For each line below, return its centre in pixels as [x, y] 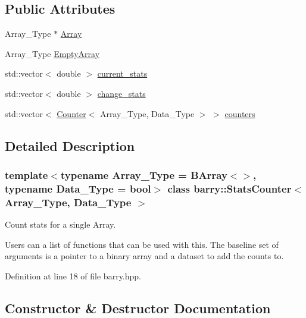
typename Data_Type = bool [78, 188]
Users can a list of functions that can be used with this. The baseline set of [142, 244]
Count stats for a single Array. [60, 224]
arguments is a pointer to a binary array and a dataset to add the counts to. [144, 256]
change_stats [121, 93]
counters [240, 113]
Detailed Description [70, 145]
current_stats [122, 73]
